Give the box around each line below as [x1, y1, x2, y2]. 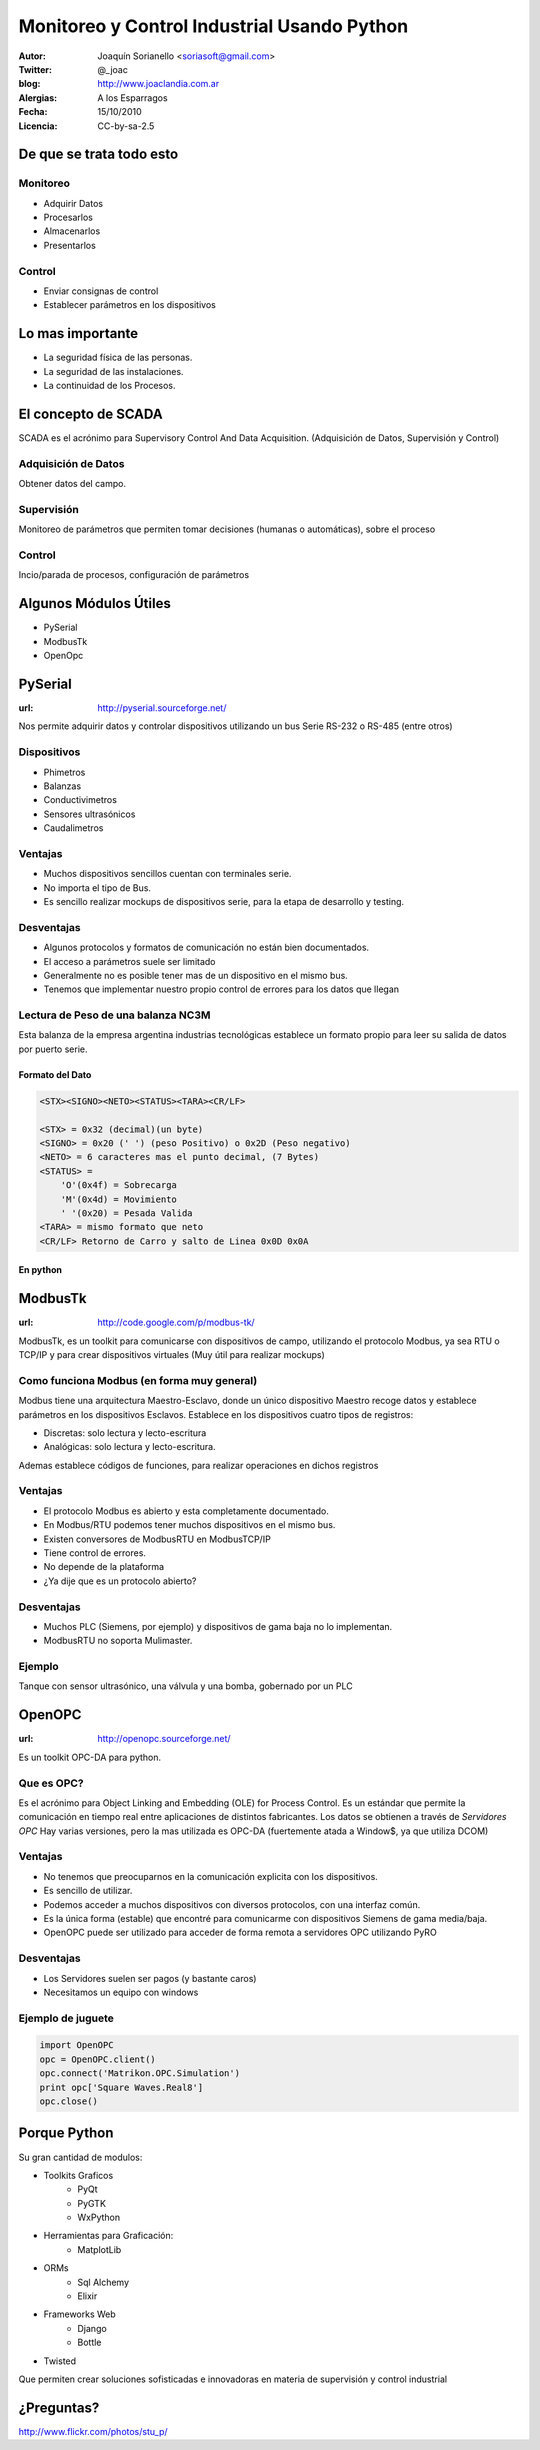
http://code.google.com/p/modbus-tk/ [97, 1316, 255, 1329]
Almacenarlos [43, 225, 101, 237]
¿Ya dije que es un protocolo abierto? [43, 1575, 197, 1587]
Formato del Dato [18, 1068, 92, 1080]
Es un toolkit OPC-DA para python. [18, 1751, 162, 1763]
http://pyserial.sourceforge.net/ [97, 701, 227, 714]
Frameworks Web [43, 2308, 117, 2320]
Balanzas [43, 780, 82, 792]
